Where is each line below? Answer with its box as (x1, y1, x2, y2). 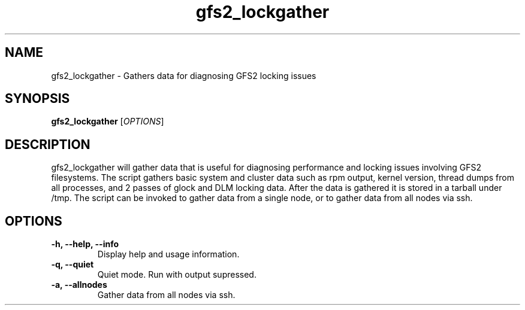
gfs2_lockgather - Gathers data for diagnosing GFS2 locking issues (51, 70, 316, 81)
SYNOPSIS (5, 91, 70, 107)
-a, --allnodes (51, 279, 107, 290)
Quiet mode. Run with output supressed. (97, 269, 257, 280)
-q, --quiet (51, 259, 94, 270)
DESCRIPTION (5, 136, 90, 152)
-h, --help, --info (51, 239, 119, 250)
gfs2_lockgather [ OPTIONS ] (51, 116, 164, 127)
